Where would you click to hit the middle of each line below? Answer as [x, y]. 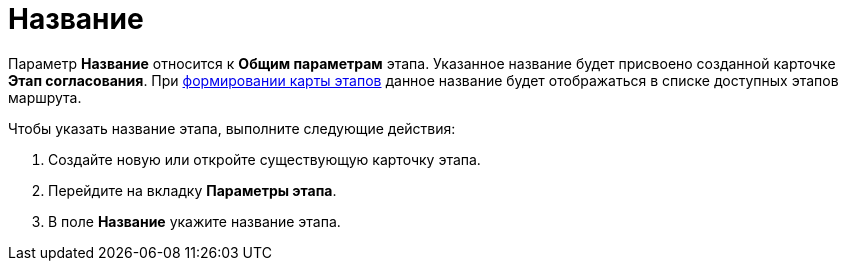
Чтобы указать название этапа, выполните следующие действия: [232, 128]
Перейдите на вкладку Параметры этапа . [192, 190]
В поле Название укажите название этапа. [194, 221]
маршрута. [45, 97]
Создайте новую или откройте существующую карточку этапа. [264, 159]
